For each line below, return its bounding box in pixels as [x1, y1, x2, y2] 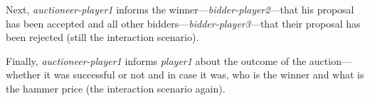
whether [6, 67, 41, 82]
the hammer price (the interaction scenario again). [6, 81, 226, 95]
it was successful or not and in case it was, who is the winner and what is [43, 67, 364, 82]
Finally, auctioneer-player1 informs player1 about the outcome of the [6, 53, 307, 68]
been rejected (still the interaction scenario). [6, 30, 199, 44]
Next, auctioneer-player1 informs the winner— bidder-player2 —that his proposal [6, 2, 354, 16]
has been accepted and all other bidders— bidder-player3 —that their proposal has [6, 16, 361, 30]
